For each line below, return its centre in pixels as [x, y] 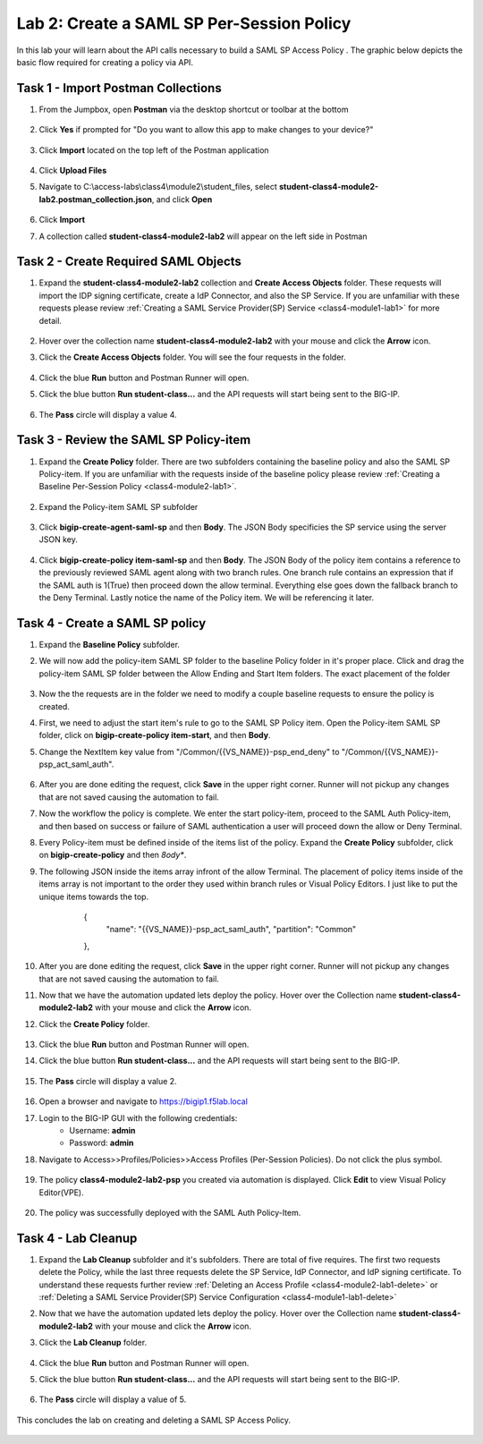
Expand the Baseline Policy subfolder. [110, 644]
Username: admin [102, 1131]
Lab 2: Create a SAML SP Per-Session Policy [184, 23]
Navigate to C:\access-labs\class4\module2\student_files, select [158, 187]
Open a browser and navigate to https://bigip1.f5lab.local [143, 1101]
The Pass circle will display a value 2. [108, 1081]
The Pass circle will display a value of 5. [113, 1399]
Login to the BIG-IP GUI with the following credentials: [138, 1117]
